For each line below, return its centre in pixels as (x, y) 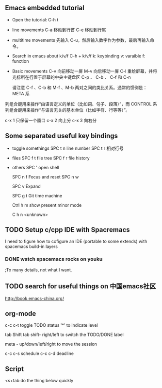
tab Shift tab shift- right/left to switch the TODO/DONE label (64, 335)
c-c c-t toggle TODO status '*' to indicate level (51, 325)
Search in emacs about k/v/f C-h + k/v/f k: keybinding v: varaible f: (79, 56)
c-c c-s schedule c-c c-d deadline (40, 353)
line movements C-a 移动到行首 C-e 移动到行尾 (59, 30)
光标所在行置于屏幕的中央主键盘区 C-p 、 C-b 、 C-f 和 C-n (71, 77)
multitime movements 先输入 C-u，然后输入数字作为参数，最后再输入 (81, 40)
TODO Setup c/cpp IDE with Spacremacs (67, 230)
